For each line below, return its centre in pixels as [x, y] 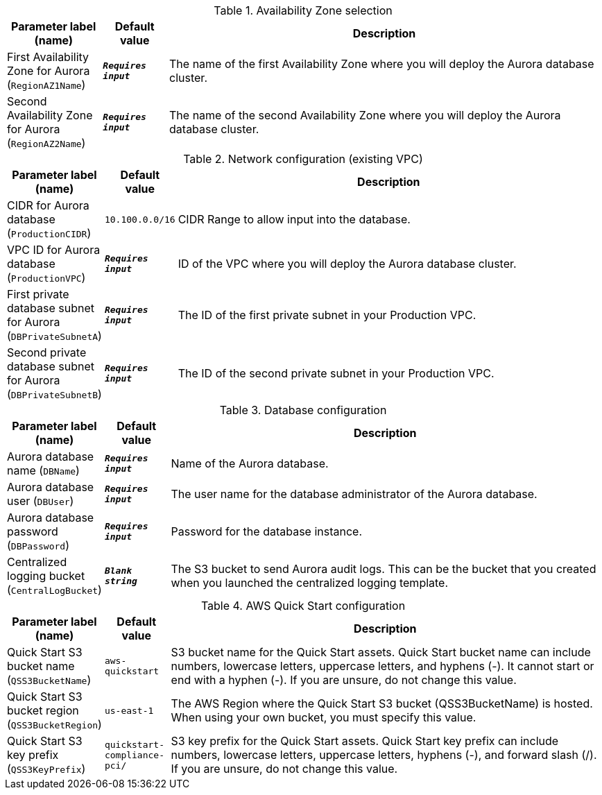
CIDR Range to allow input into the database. [294, 219]
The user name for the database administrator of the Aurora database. [354, 494]
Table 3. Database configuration [303, 410]
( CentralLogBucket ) [54, 590]
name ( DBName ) [43, 470]
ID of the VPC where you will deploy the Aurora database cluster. [347, 264]
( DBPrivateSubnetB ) [54, 394]
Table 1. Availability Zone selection [303, 10]
